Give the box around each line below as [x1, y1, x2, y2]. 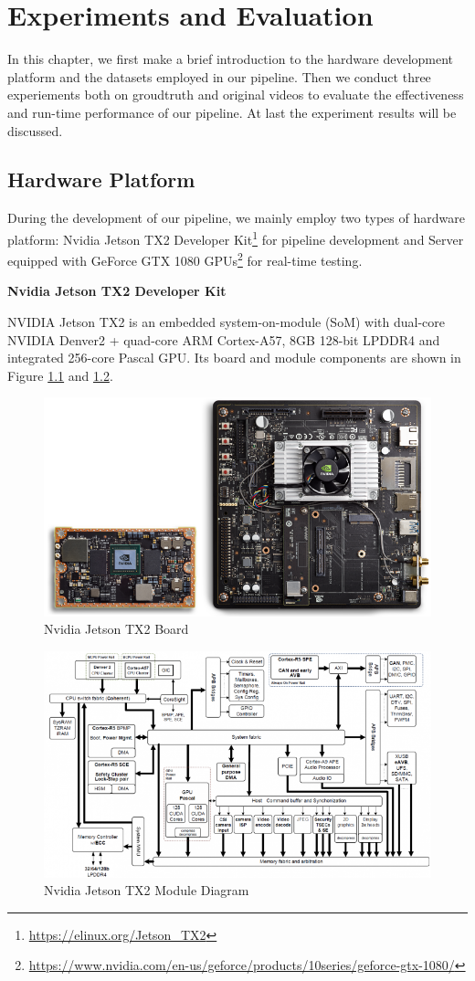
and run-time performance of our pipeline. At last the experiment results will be [7, 102, 457, 121]
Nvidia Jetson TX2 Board [44, 619, 189, 638]
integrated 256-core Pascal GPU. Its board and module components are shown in [7, 348, 461, 367]
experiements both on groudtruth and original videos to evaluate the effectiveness [7, 85, 464, 104]
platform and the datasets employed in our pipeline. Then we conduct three [7, 67, 431, 86]
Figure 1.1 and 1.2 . [7, 365, 113, 385]
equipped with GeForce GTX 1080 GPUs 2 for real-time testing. [7, 248, 363, 269]
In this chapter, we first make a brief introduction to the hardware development [7, 49, 454, 69]
